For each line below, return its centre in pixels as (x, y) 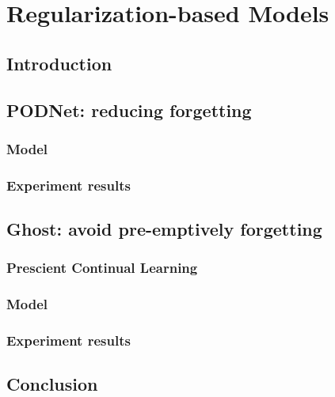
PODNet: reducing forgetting (129, 110)
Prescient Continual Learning (102, 268)
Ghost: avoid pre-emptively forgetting (164, 229)
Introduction (59, 63)
